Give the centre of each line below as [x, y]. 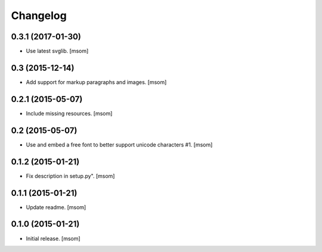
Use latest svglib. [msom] [57, 51]
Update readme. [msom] [56, 207]
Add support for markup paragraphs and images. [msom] [96, 82]
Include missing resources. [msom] [69, 113]
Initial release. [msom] [53, 238]
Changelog [39, 15]
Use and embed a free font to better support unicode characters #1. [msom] [119, 144]
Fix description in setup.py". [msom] [70, 176]
